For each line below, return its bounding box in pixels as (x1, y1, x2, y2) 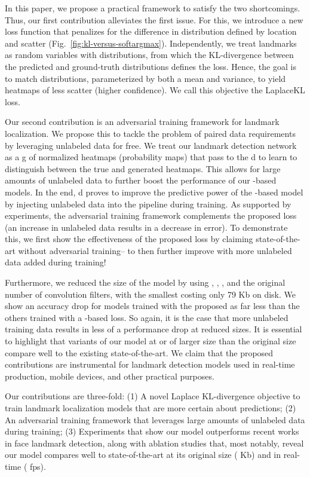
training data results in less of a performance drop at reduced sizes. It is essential (5, 323, 302, 335)
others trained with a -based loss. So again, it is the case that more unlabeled (5, 311, 288, 323)
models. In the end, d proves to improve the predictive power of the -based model (5, 185, 303, 198)
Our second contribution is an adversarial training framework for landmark (5, 115, 280, 128)
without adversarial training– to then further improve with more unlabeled (18, 244, 292, 256)
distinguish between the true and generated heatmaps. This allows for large (5, 162, 281, 175)
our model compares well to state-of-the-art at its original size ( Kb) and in (5, 448, 281, 461)
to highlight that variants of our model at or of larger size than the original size (5, 335, 296, 347)
